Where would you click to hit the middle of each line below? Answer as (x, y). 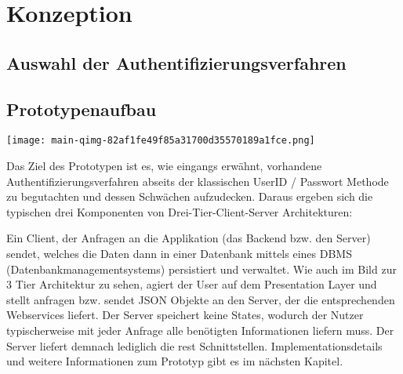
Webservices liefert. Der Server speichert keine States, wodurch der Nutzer (185, 315)
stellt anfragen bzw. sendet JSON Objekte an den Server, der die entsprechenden (201, 299)
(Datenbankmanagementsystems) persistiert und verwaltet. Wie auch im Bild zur (201, 269)
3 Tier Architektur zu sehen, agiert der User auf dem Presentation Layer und (192, 284)
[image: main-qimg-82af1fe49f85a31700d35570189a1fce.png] (161, 141)
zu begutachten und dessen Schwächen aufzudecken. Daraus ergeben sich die (190, 196)
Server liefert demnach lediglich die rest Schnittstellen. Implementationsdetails (194, 345)
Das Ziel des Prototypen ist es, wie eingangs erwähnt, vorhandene (164, 166)
